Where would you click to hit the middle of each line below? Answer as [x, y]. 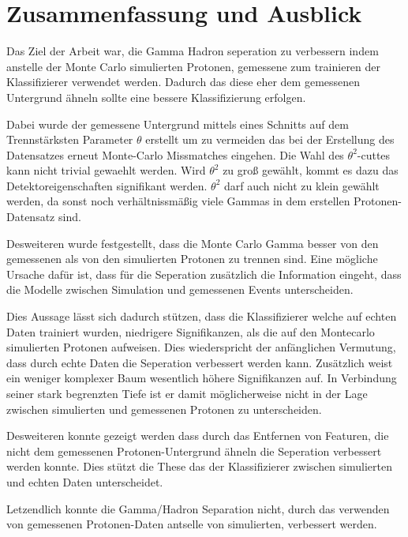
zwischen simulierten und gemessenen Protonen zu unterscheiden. [164, 409]
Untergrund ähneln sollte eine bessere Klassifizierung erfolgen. [156, 97]
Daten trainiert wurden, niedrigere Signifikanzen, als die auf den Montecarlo [191, 331]
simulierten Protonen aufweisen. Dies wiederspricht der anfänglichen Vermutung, [201, 347]
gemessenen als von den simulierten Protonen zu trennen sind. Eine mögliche [192, 259]
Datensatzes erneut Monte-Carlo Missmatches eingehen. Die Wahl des [175, 154]
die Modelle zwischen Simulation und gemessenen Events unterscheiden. [180, 289]
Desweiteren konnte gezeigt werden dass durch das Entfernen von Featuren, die [198, 436]
